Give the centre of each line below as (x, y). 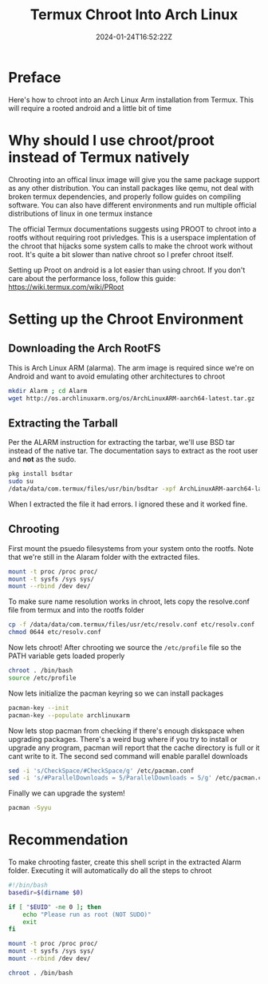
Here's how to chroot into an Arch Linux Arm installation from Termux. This (131, 99)
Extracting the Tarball (63, 423)
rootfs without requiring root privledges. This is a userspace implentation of (132, 237)
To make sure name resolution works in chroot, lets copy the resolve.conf (129, 601)
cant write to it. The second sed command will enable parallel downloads (128, 756)
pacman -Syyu (30, 808)
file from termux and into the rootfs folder (76, 610)
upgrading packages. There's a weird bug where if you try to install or (123, 739)
